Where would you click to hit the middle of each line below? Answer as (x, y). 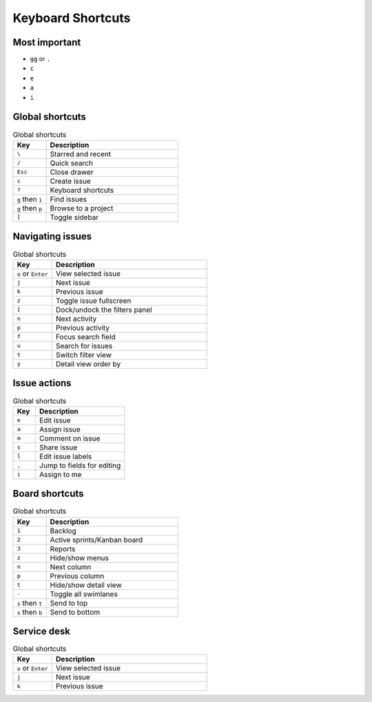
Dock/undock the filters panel (104, 310)
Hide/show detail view (86, 585)
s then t (30, 603)
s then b (30, 612)
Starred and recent (81, 153)
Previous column (77, 576)
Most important (47, 42)
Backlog (63, 531)
